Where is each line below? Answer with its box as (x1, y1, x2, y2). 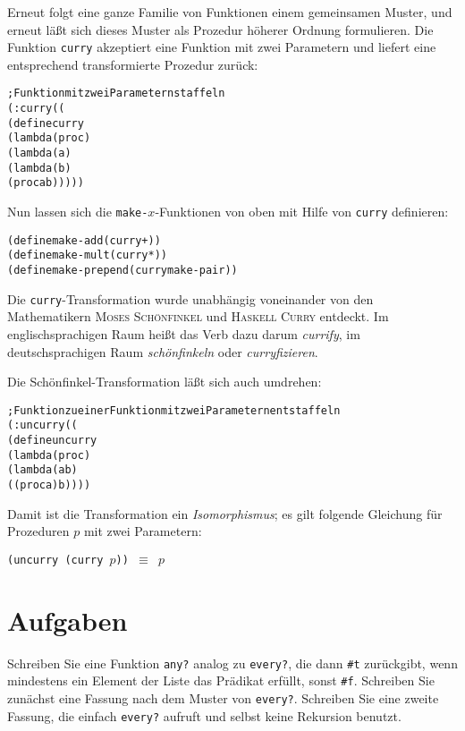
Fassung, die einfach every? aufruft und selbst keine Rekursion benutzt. (7, 706, 402, 725)
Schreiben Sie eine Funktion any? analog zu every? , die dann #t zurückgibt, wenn (7, 653, 458, 672)
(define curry (7, 116, 84, 130)
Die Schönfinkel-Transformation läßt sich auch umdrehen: (7, 372, 322, 391)
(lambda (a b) (7, 463, 78, 477)
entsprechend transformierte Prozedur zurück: (7, 55, 258, 73)
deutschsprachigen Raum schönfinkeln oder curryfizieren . (7, 342, 318, 361)
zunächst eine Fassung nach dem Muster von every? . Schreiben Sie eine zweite (7, 688, 439, 707)
